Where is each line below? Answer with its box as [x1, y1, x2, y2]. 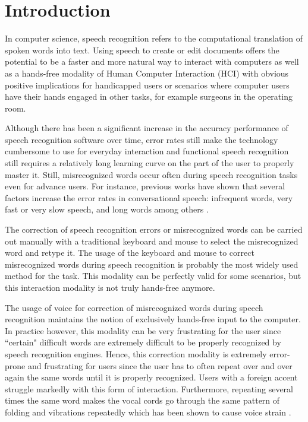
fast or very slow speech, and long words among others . [5, 203, 209, 215]
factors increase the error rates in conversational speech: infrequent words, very [5, 191, 293, 204]
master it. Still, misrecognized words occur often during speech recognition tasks [5, 168, 298, 180]
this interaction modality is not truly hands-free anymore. [5, 281, 215, 293]
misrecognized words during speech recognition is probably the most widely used [5, 258, 298, 270]
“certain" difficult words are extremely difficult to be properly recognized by [5, 336, 281, 348]
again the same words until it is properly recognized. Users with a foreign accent [5, 371, 298, 383]
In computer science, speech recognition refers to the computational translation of [5, 32, 303, 45]
